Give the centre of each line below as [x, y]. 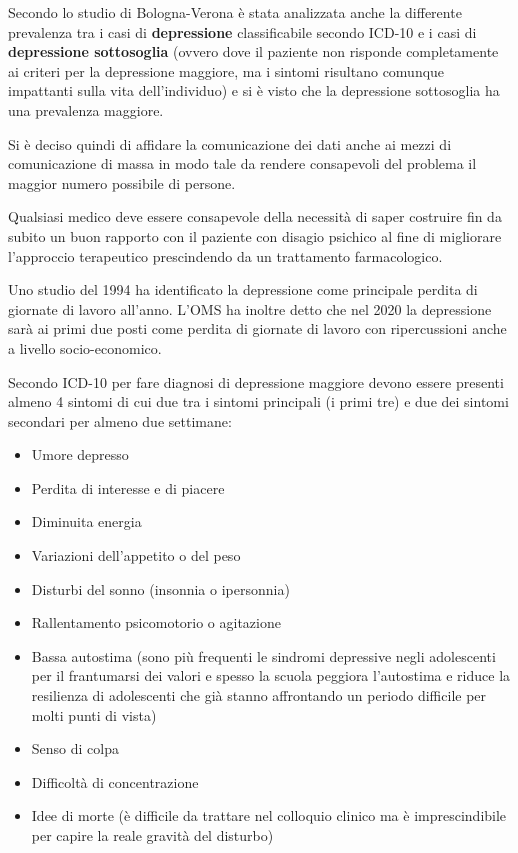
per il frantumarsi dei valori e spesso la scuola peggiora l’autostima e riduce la [271, 675]
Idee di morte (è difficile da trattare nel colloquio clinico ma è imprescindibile [269, 815]
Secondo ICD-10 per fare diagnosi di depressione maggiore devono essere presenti [256, 381]
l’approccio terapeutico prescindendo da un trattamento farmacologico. [225, 255]
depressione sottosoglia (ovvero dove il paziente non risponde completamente [253, 51]
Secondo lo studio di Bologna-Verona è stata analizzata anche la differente [235, 12]
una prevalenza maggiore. [86, 109]
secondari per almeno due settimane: [120, 420]
